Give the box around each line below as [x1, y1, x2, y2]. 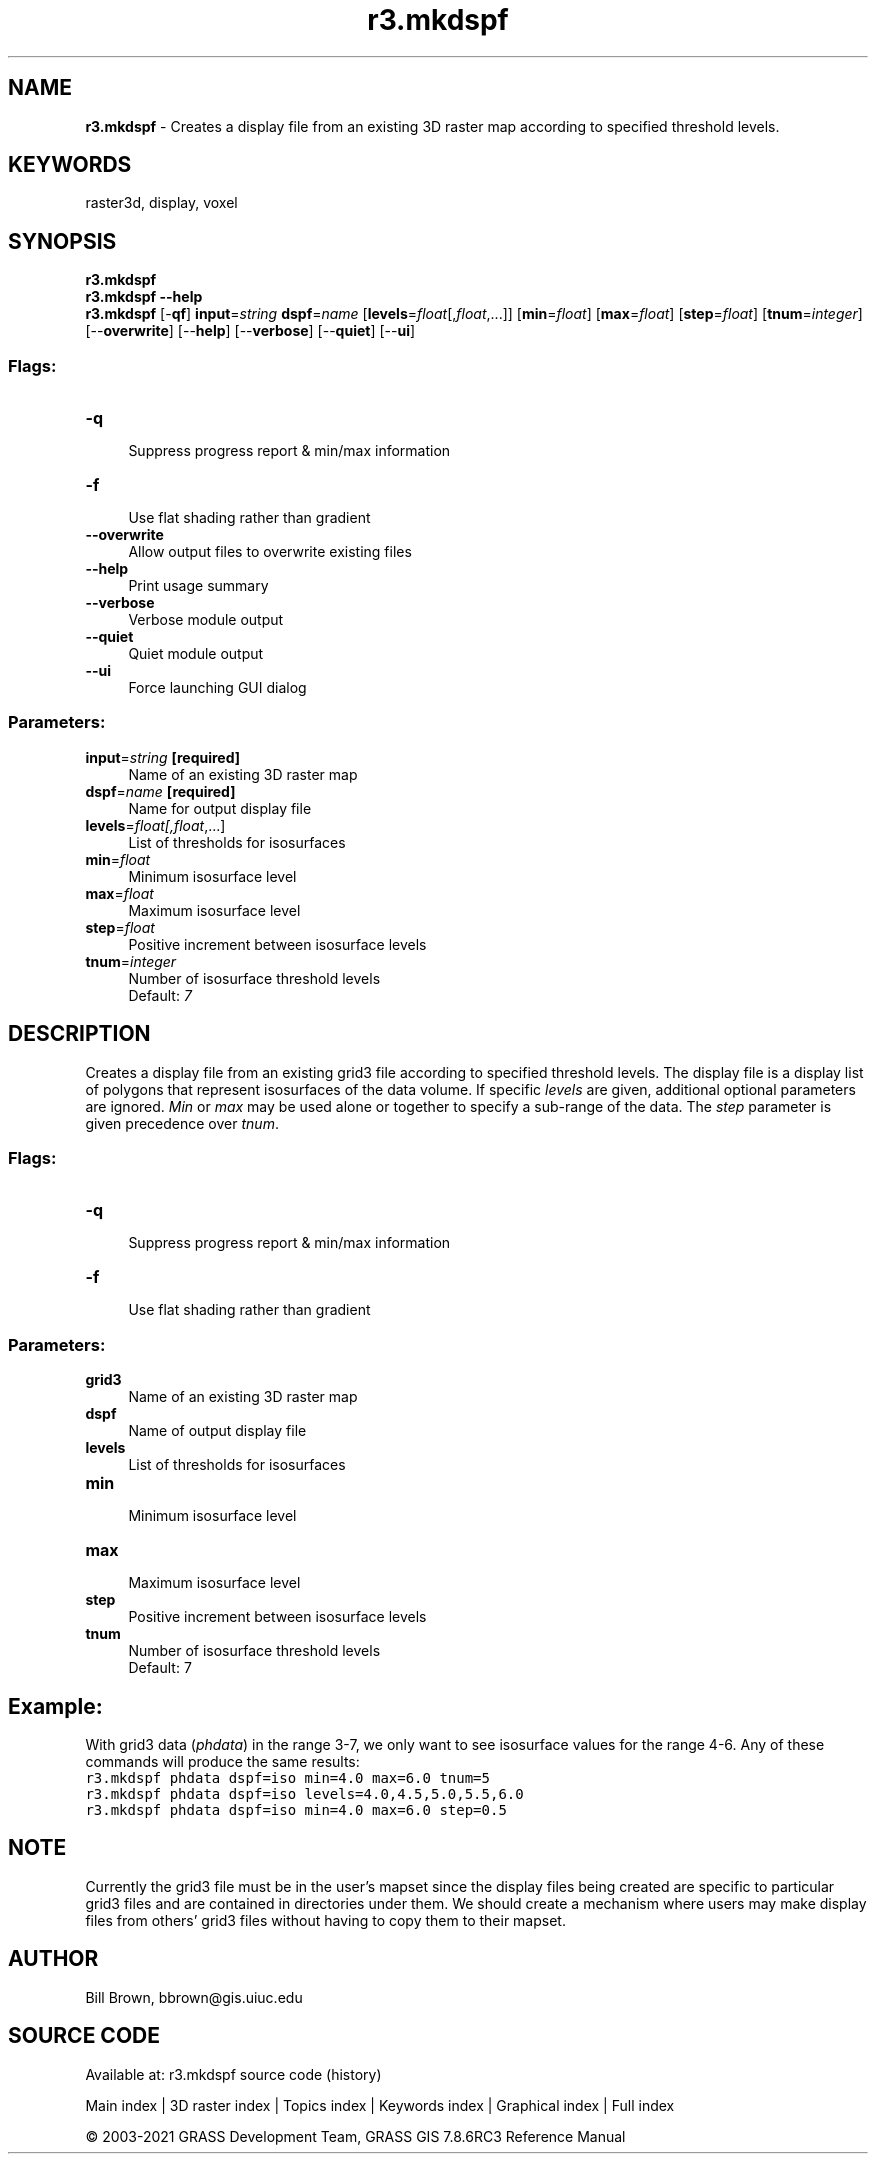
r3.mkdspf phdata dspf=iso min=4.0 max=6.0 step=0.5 [85, 1801, 507, 1818]
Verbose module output [128, 611, 284, 629]
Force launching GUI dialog [128, 679, 307, 697]
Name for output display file [128, 799, 312, 817]
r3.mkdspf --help [85, 288, 203, 306]
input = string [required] [85, 748, 241, 766]
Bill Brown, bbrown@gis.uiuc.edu [85, 1988, 303, 2006]
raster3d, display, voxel [85, 194, 238, 212]
